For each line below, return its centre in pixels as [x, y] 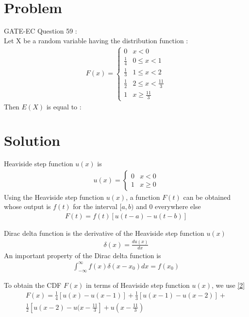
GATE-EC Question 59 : [41, 31]
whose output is [27, 206]
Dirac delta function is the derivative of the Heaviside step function [104, 233]
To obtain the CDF [33, 285]
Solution [32, 140]
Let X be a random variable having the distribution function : [96, 40]
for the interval [95, 206]
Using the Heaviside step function [54, 197]
